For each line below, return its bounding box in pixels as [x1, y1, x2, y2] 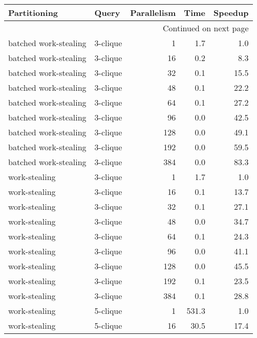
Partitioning [8, 7, 58, 18]
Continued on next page [162, 22, 249, 34]
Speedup [213, 7, 249, 18]
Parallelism [130, 7, 176, 18]
